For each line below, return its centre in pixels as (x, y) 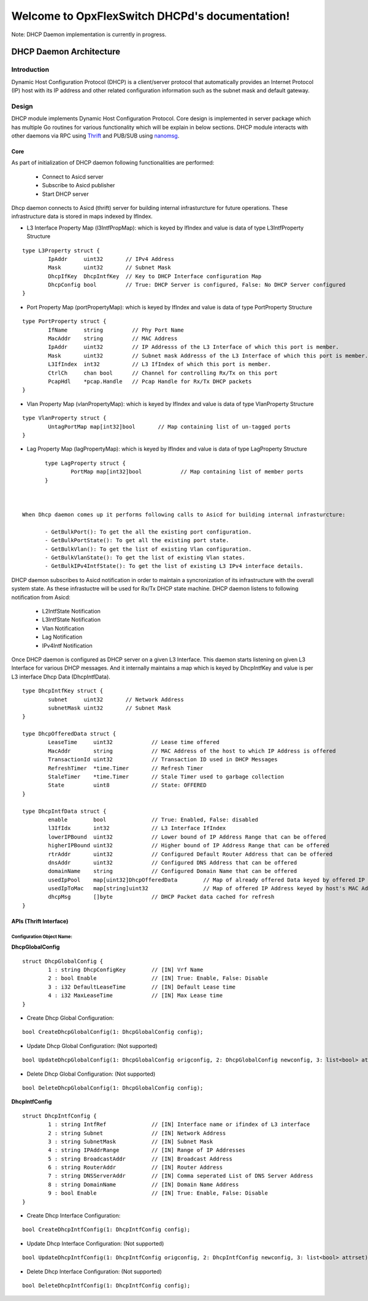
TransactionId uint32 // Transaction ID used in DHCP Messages (163, 759)
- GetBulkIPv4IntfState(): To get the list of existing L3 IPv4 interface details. (174, 566)
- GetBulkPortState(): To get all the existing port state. (137, 541)
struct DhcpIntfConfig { (59, 1116)
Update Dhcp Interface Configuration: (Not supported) (95, 1243)
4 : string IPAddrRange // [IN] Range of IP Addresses (147, 1150)
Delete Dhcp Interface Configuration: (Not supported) (94, 1272)
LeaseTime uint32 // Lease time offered (134, 742)
